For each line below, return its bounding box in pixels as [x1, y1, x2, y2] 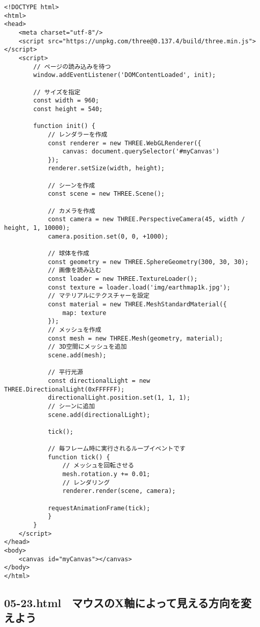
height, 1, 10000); [4, 224, 70, 232]
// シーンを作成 [47, 181, 95, 189]
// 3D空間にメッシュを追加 [47, 343, 127, 351]
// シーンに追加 [47, 402, 95, 410]
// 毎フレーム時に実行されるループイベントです [47, 445, 186, 453]
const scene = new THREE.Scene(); [47, 190, 165, 198]
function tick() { [47, 453, 110, 461]
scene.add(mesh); [47, 351, 107, 359]
